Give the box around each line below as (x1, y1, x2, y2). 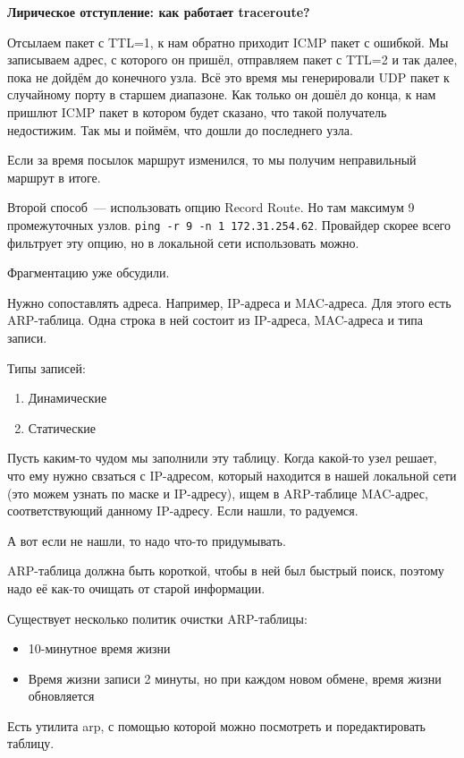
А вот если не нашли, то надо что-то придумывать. (7, 531, 286, 549)
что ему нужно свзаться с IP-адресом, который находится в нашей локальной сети (7, 465, 457, 484)
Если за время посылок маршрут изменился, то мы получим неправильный (7, 150, 417, 169)
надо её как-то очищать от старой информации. (7, 578, 266, 597)
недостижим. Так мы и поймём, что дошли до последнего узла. (7, 120, 353, 139)
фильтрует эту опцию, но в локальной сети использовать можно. (7, 233, 359, 251)
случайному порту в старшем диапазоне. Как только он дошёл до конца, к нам (7, 85, 436, 104)
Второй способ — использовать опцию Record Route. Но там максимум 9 (7, 198, 415, 217)
